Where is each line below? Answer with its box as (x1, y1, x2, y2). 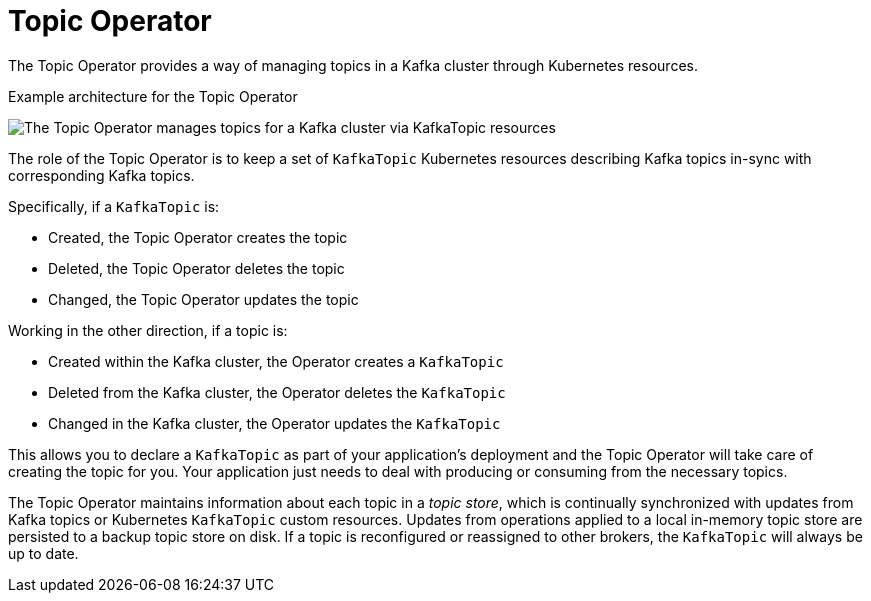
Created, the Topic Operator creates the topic (48, 228, 348, 246)
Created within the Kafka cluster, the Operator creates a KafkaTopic (48, 352, 504, 370)
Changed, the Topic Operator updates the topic (48, 290, 359, 308)
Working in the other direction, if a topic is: (8, 321, 288, 339)
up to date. (8, 544, 79, 562)
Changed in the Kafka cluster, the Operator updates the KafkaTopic (48, 414, 501, 432)
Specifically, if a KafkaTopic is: (8, 197, 220, 215)
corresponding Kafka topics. (8, 166, 195, 184)
